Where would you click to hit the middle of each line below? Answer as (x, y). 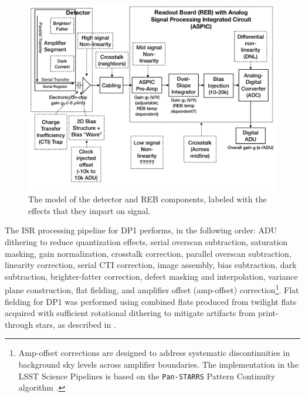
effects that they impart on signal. (89, 210)
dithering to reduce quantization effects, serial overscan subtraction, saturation (146, 241)
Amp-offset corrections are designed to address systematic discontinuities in (154, 353)
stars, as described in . (76, 324)
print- (268, 313)
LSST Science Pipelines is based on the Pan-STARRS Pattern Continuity (147, 376)
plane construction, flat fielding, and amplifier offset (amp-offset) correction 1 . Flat (152, 289)
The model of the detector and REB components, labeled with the (148, 199)
